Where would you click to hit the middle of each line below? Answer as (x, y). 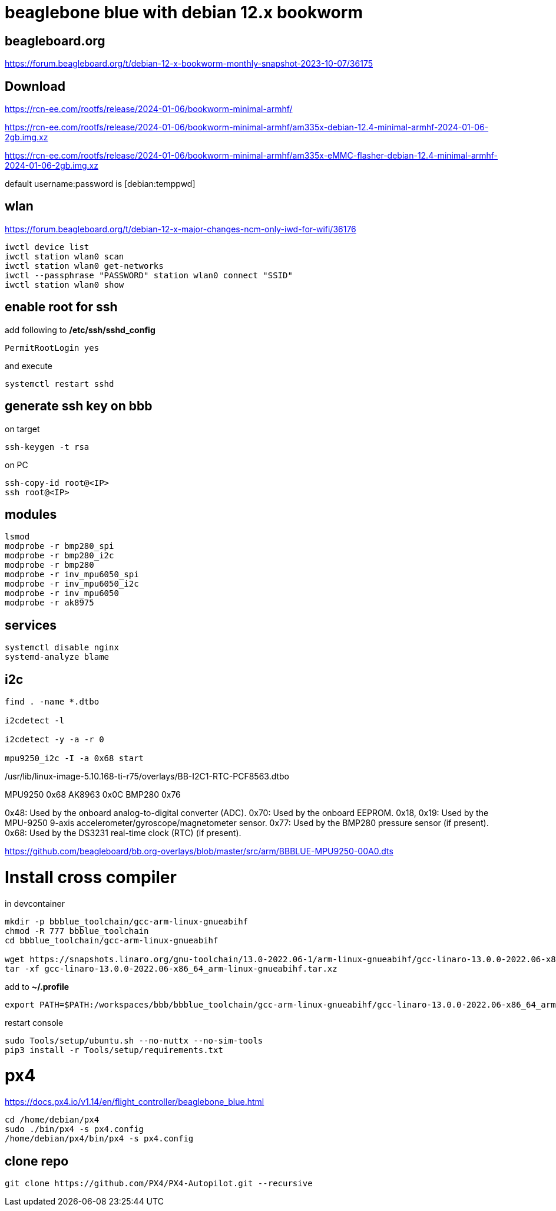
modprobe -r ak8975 (49, 603)
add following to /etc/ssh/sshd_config (80, 330)
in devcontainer (35, 903)
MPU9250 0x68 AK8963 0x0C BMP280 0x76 (93, 795)
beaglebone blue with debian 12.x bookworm (184, 12)
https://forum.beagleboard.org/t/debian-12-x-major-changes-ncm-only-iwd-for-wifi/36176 (181, 229)
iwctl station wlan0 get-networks (84, 266)
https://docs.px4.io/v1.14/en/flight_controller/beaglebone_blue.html (135, 1102)
